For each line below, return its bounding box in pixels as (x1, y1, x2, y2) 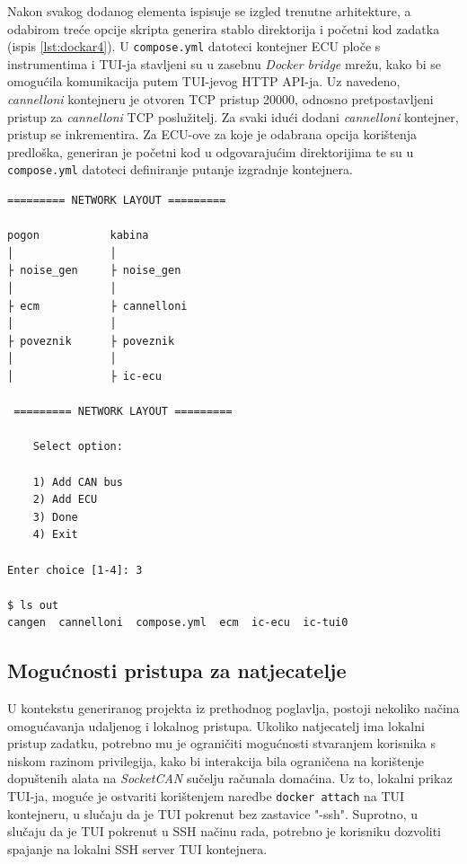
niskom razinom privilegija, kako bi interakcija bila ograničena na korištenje (7, 751, 424, 770)
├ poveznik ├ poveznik (7, 334, 175, 348)
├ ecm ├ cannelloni (7, 299, 188, 313)
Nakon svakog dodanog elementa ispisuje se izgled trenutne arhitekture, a (7, 2, 411, 20)
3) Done (32, 510, 78, 524)
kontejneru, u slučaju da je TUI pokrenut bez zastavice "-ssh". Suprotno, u (7, 804, 418, 823)
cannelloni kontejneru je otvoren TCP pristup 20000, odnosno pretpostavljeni (7, 90, 434, 109)
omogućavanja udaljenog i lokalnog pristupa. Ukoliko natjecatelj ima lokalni (7, 716, 425, 735)
